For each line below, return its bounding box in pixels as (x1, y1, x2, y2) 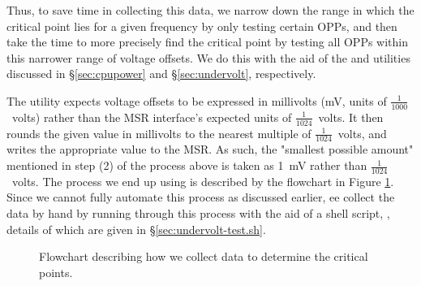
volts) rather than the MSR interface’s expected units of (11, 108, 292, 125)
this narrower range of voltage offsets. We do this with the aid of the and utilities (6, 49, 410, 66)
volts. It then (318, 108, 384, 125)
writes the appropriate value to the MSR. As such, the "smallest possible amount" (6, 141, 414, 158)
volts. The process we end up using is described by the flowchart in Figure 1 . (11, 172, 394, 189)
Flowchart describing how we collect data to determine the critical (39, 248, 368, 265)
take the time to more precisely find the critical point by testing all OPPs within (6, 33, 409, 50)
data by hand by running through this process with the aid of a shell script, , (6, 205, 390, 222)
